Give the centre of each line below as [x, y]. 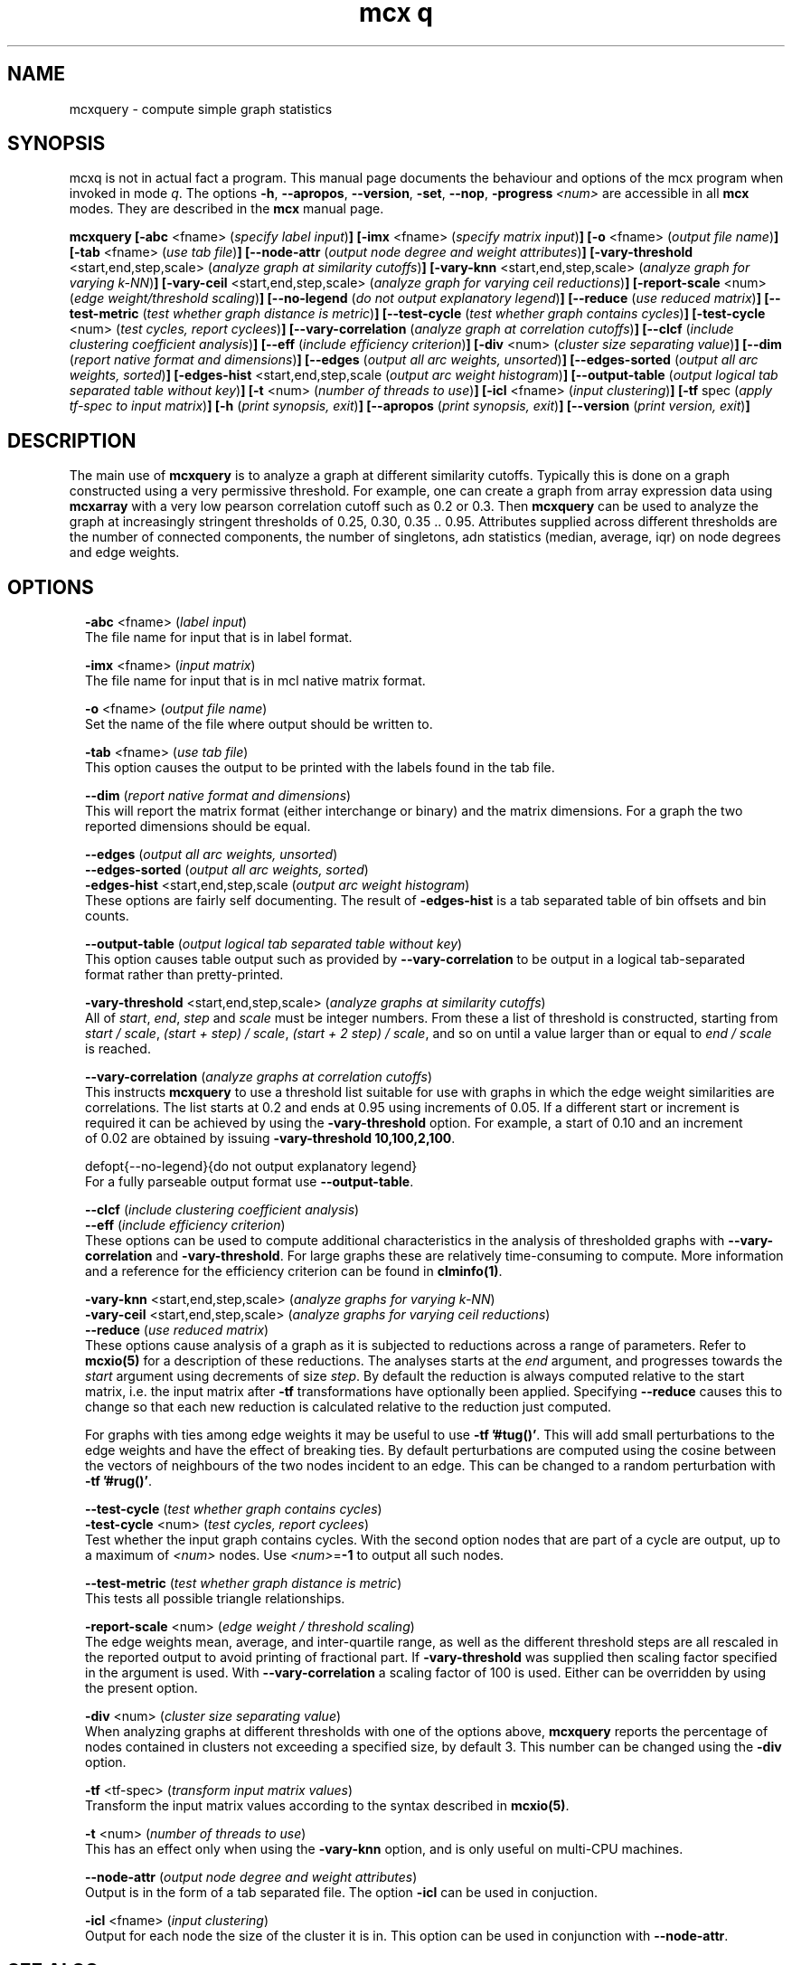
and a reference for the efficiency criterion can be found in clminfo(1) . [294, 1271]
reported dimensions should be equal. [198, 827]
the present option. [141, 1688]
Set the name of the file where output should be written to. [259, 724]
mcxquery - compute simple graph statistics [201, 109]
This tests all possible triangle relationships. [215, 1599]
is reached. [118, 1049]
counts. [107, 916]
